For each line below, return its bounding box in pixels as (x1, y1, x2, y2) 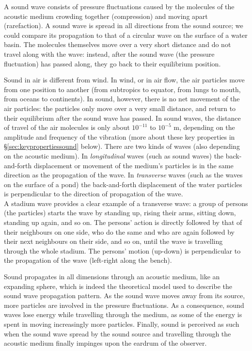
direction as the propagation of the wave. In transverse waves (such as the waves (4, 170, 243, 180)
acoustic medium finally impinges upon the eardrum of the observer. (4, 338, 207, 348)
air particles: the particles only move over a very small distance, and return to (4, 103, 236, 113)
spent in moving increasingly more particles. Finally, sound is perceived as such (4, 319, 239, 329)
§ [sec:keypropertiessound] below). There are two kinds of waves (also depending (4, 141, 240, 151)
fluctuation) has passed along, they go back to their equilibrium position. (4, 58, 221, 68)
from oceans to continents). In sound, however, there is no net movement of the (4, 94, 240, 104)
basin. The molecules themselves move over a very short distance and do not (4, 39, 231, 49)
